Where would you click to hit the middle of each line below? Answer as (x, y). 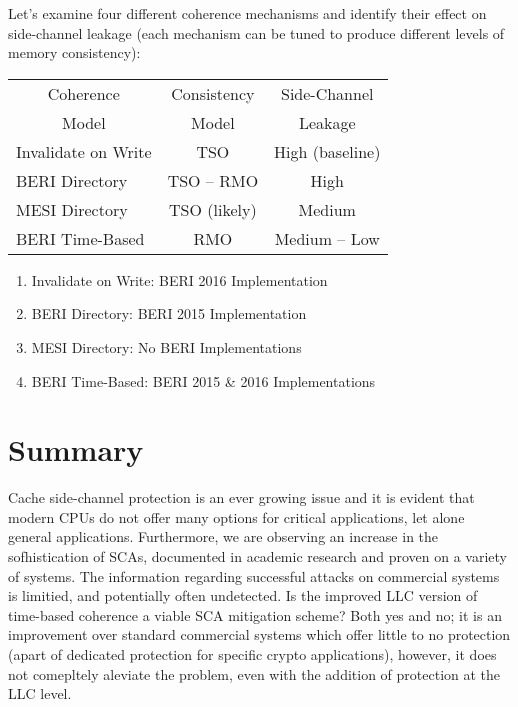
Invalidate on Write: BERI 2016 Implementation (179, 279)
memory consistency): (74, 52)
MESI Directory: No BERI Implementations (166, 346)
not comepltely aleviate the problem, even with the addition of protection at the (254, 673)
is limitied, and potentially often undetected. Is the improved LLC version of (243, 595)
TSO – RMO (213, 180)
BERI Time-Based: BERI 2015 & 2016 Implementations (203, 380)
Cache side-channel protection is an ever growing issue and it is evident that (241, 497)
